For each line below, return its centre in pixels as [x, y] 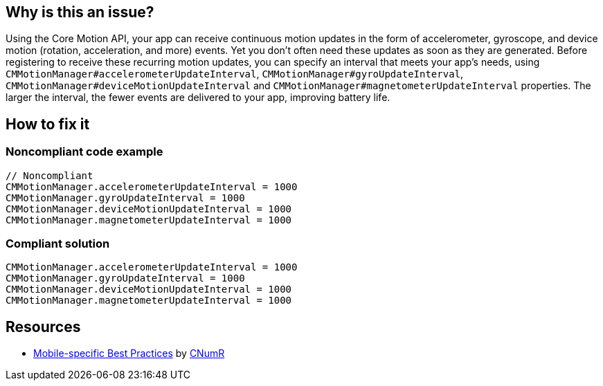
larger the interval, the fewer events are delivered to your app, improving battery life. [198, 98]
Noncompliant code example [84, 152]
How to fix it [48, 124]
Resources [43, 327]
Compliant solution [58, 244]
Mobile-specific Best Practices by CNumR [129, 353]
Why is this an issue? [80, 12]
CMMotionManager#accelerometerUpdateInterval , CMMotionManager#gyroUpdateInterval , [235, 74]
